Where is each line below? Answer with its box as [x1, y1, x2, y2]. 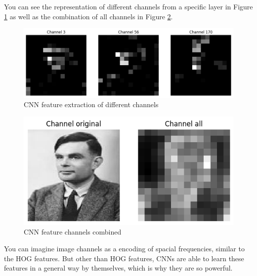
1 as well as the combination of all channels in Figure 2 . [4, 11, 173, 21]
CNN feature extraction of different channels [24, 99, 159, 110]
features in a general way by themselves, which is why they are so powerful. [4, 263, 233, 273]
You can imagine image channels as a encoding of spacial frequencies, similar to [4, 243, 245, 253]
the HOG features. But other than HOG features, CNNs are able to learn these [4, 253, 244, 263]
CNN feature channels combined [24, 227, 122, 237]
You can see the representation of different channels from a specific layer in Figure [4, 1, 253, 11]
